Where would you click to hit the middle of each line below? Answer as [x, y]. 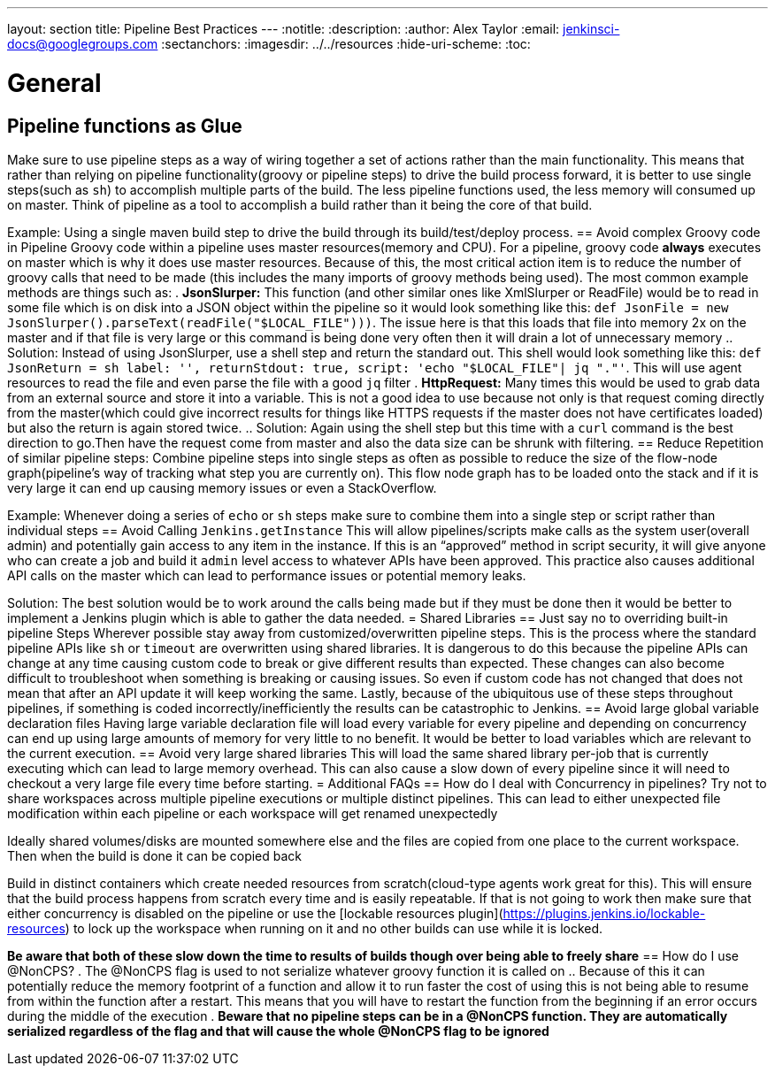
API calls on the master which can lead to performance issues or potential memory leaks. [267, 575]
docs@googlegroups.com [83, 44]
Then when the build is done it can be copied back [155, 855]
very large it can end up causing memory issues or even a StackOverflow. [222, 487]
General [54, 83]
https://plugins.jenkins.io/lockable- [604, 913]
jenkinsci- [591, 29]
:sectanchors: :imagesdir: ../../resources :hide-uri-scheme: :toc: [346, 44]
